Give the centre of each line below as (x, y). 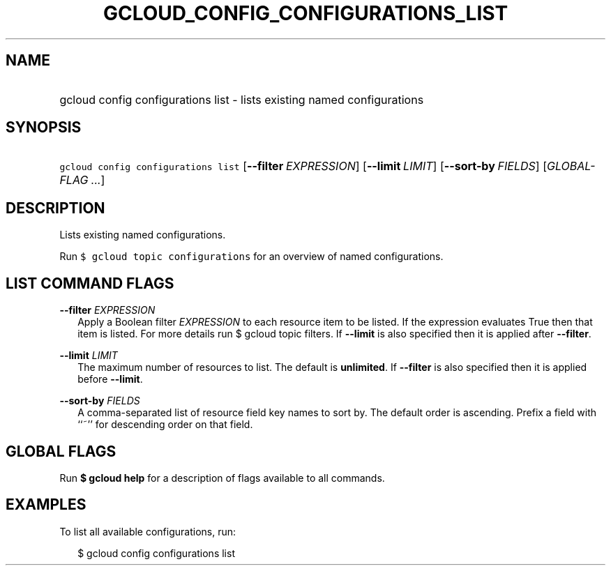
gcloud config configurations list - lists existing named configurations (242, 99)
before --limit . (110, 379)
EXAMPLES (46, 505)
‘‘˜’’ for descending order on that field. (165, 425)
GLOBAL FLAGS (61, 451)
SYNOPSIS (44, 128)
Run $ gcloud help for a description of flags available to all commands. (222, 478)
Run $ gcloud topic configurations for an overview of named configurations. (251, 257)
